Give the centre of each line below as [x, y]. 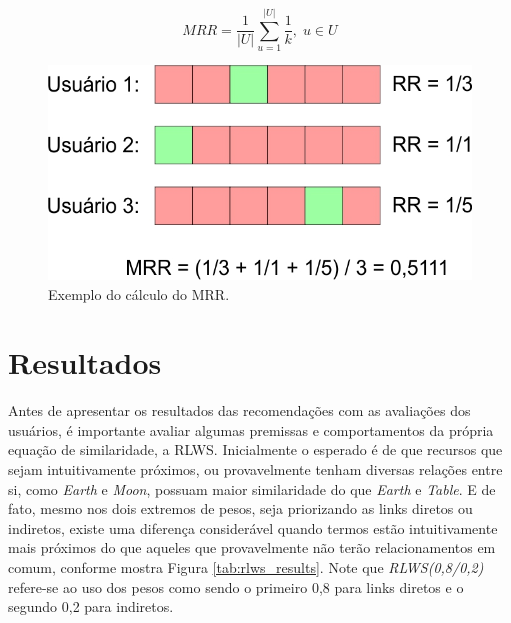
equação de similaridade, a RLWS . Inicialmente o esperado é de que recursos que [255, 449]
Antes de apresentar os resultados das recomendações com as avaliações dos [239, 410]
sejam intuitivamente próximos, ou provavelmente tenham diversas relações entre [255, 469]
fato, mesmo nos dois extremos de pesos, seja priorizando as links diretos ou [240, 508]
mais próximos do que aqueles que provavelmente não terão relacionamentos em [252, 547]
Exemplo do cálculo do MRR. [139, 293]
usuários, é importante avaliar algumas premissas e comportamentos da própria [251, 429]
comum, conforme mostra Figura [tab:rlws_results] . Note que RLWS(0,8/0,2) [246, 567]
